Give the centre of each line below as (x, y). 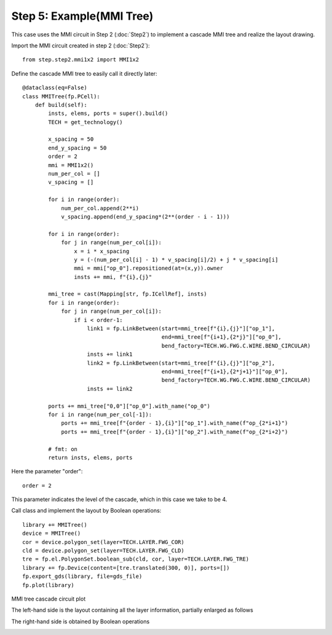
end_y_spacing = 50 (77, 148)
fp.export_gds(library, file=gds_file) (82, 577)
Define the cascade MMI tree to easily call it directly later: (84, 73)
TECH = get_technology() (85, 122)
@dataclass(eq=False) (55, 88)
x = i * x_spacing (102, 251)
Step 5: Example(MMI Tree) (82, 16)
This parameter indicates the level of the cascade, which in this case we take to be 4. (119, 499)
